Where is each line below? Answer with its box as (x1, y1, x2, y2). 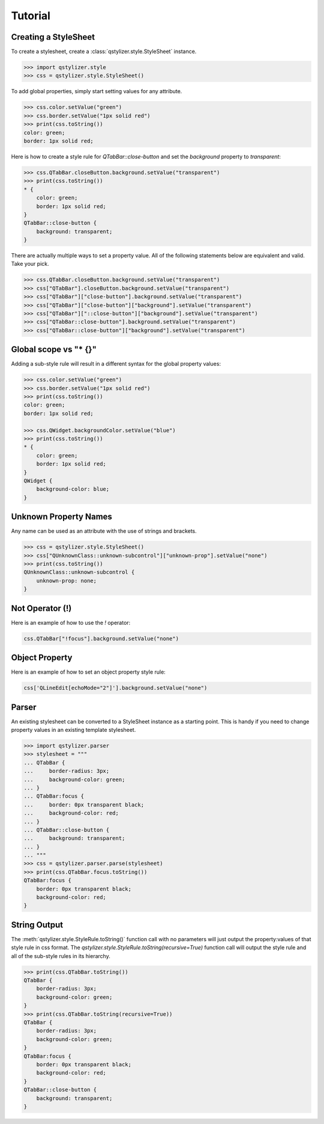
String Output (11, 920, 64, 930)
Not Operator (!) (11, 603, 72, 613)
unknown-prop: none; (36, 577, 97, 584)
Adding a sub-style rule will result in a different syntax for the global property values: (11, 360, 221, 367)
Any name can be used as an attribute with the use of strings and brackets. (11, 527, 197, 535)
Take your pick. (11, 260, 49, 268)
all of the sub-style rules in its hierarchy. (11, 952, 110, 959)
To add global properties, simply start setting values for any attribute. (11, 88, 182, 95)
